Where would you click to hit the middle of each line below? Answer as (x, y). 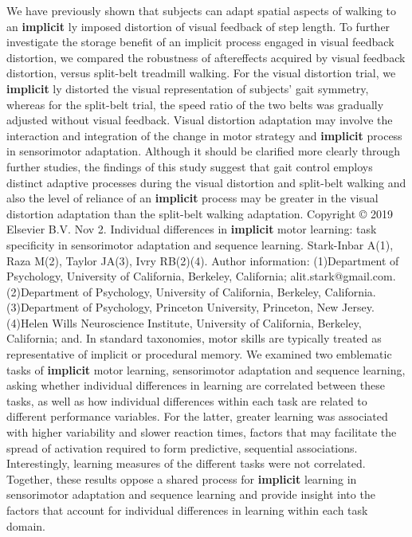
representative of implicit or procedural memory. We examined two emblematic (199, 354)
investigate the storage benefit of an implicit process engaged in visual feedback (200, 42)
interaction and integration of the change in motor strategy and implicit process (204, 135)
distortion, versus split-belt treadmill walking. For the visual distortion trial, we (201, 73)
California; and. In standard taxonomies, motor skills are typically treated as (194, 338)
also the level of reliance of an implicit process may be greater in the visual (192, 198)
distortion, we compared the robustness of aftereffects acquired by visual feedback (206, 57)
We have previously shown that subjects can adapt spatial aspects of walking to (202, 10)
